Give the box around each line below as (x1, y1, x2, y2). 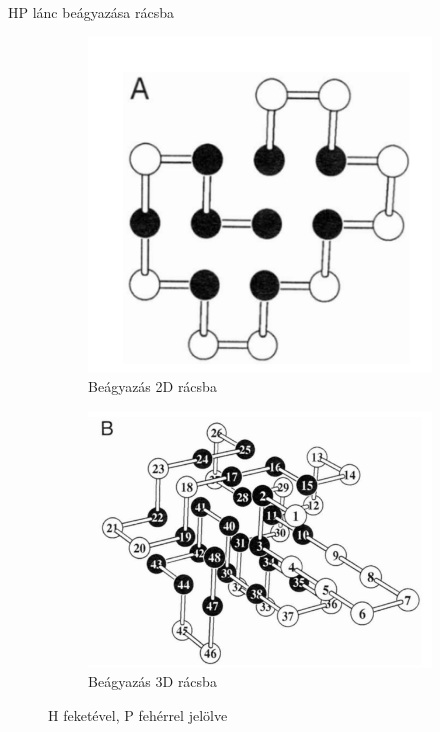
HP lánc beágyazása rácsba (8, 2, 175, 22)
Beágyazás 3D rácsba (88, 671, 217, 692)
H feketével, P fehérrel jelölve (48, 704, 228, 725)
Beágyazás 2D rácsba (88, 376, 217, 397)
